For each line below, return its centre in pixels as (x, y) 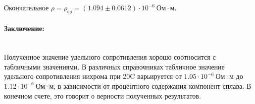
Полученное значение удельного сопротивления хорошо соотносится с (110, 57)
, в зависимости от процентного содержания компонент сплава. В (153, 86)
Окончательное (26, 7)
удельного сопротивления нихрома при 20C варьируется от (93, 76)
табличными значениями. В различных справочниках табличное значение (114, 66)
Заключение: (24, 28)
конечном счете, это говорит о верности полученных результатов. (102, 95)
